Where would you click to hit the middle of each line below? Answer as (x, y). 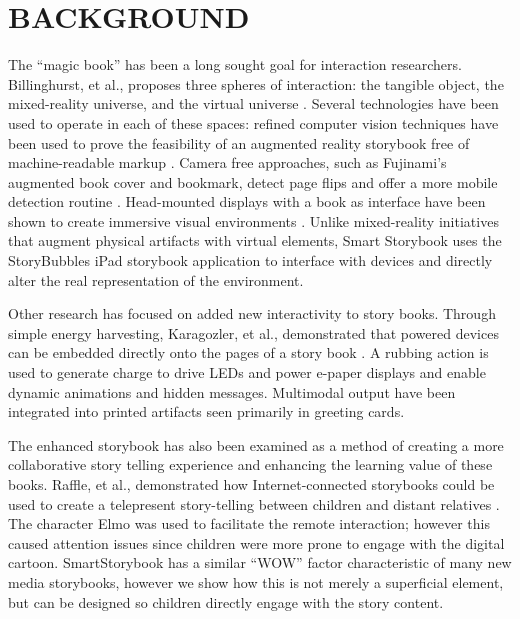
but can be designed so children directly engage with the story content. (226, 601)
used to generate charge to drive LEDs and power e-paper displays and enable (247, 372)
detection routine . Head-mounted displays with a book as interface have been (247, 201)
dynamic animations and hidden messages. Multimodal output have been (232, 391)
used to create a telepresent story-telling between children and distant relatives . (254, 503)
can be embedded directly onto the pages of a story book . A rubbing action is (248, 352)
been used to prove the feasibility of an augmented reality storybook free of (239, 142)
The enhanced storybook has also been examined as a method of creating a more (256, 444)
